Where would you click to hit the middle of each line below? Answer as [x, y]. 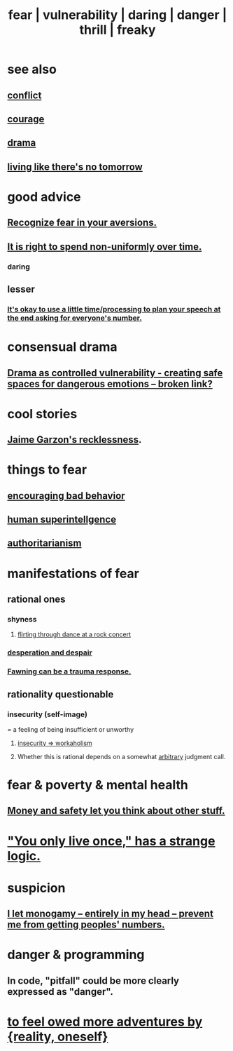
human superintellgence [62, 520]
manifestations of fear [73, 574]
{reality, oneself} [58, 1037]
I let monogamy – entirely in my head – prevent [110, 914]
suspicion [36, 888]
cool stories [42, 414]
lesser [21, 289]
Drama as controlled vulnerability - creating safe [115, 373]
